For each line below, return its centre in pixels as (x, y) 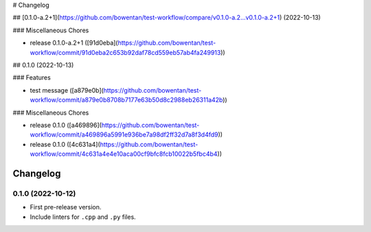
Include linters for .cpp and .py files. (83, 217)
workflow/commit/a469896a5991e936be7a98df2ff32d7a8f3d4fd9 (124, 135)
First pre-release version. (66, 207)
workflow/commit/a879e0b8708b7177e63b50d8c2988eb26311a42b (126, 100)
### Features (32, 78)
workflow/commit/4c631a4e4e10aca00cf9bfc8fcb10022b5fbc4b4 (124, 154)
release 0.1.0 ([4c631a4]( (65, 144)
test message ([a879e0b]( (67, 90)
